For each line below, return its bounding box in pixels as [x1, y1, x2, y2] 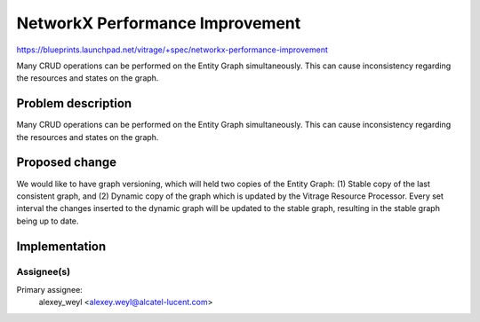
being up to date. [16, 216, 79, 226]
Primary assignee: [16, 284, 84, 295]
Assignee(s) [16, 266, 71, 279]
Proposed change [16, 155, 117, 170]
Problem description [16, 96, 132, 111]
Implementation [16, 239, 107, 254]
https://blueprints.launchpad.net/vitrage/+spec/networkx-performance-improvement [16, 44, 328, 55]
